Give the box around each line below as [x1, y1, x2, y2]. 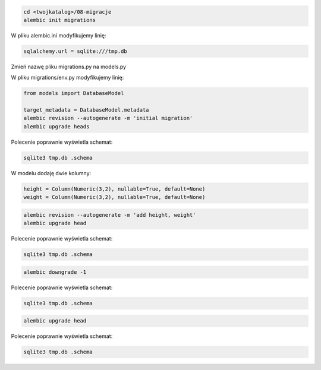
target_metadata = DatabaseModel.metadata [23, 107, 149, 113]
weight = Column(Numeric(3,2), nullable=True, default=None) [23, 194, 206, 201]
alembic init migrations [23, 17, 96, 23]
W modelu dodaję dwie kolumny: [11, 169, 92, 176]
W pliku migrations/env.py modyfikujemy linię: [11, 74, 124, 81]
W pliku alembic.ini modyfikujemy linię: [11, 31, 106, 39]
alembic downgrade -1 [23, 268, 87, 276]
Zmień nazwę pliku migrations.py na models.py [11, 63, 127, 70]
